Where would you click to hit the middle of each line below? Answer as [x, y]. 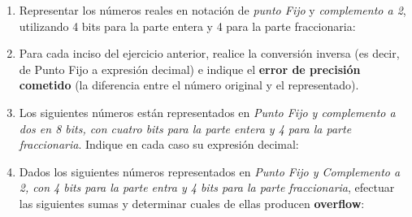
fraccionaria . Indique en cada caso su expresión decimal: [159, 144]
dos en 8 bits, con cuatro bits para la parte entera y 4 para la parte [185, 128]
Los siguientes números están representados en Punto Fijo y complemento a [207, 112]
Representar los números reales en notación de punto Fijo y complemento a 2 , [213, 10]
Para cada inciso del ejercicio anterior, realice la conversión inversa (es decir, [209, 53]
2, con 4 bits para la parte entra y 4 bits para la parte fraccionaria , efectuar [207, 187]
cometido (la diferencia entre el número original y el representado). [189, 85]
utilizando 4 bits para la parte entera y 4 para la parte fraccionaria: [187, 26]
